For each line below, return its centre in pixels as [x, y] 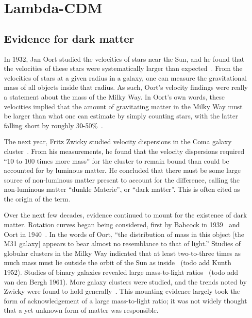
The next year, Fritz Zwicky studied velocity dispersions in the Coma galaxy [118, 142]
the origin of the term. [37, 198]
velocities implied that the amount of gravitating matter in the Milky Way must [123, 106]
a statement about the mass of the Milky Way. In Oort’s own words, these [114, 96]
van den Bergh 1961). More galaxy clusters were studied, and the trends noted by [126, 281]
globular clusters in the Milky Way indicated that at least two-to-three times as [122, 253]
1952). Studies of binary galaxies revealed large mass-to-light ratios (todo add [121, 272]
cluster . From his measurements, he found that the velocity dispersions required [124, 151]
